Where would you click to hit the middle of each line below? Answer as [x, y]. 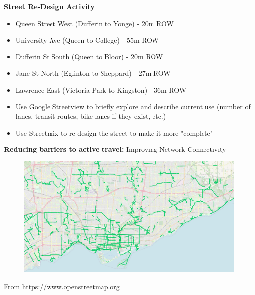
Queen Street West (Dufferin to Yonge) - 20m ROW [95, 23]
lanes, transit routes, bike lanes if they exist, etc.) [91, 116]
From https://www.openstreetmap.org [62, 286]
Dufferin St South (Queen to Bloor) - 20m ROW [89, 56]
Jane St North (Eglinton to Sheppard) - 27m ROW [93, 73]
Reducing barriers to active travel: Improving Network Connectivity [115, 149]
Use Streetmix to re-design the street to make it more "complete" [114, 132]
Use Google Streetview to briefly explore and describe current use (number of [133, 106]
